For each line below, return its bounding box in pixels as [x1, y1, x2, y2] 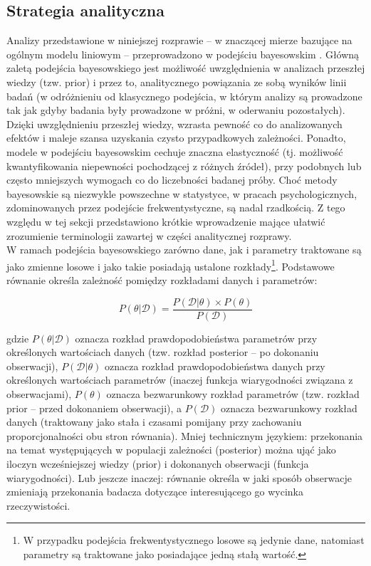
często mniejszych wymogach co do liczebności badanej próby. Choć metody [6, 172, 338, 187]
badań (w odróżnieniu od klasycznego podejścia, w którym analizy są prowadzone [6, 88, 362, 103]
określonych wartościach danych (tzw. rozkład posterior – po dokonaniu [6, 345, 319, 360]
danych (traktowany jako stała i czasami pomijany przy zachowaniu [6, 414, 302, 429]
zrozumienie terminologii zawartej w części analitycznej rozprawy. [6, 228, 292, 243]
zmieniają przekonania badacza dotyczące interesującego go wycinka [6, 484, 304, 499]
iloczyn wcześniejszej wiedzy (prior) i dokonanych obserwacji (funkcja [6, 456, 309, 471]
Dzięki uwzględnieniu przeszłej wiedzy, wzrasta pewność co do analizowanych [6, 116, 343, 131]
